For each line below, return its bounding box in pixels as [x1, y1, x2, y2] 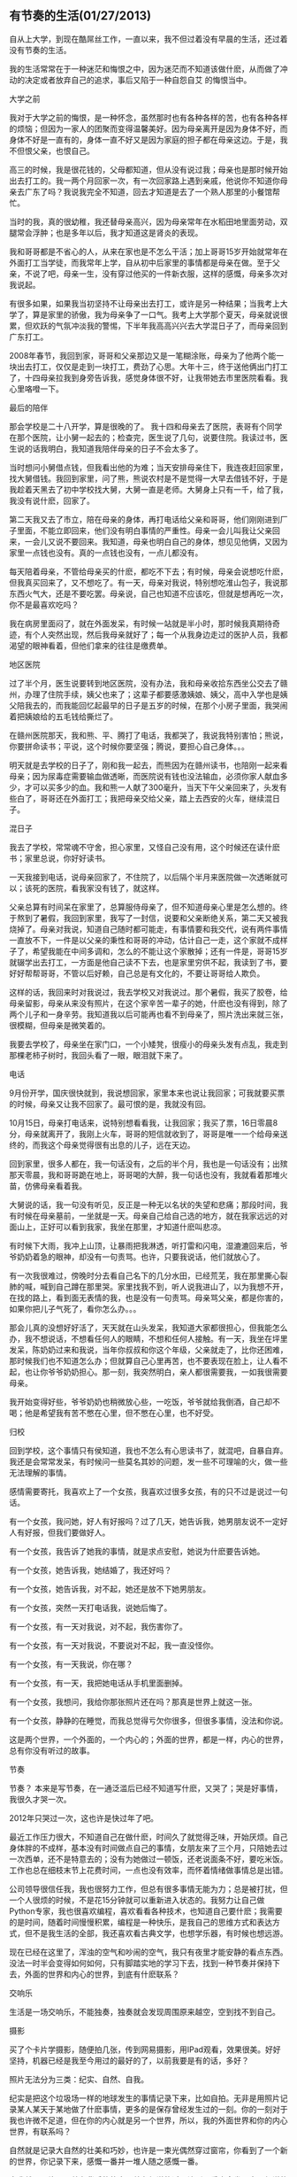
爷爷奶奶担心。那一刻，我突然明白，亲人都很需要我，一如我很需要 [47, 1367, 288, 1377]
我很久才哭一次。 [9, 1794, 72, 1804]
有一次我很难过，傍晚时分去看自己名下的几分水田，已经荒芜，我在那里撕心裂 [9, 1270, 288, 1281]
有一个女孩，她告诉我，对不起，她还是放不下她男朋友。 [9, 1584, 210, 1594]
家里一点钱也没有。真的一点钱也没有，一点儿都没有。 [9, 547, 203, 558]
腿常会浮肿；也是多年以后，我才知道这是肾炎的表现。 [9, 227, 203, 237]
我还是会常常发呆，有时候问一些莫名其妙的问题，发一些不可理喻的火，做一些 [9, 1456, 288, 1467]
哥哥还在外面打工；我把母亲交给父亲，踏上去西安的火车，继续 [39, 793, 265, 803]
